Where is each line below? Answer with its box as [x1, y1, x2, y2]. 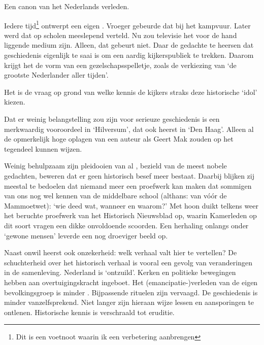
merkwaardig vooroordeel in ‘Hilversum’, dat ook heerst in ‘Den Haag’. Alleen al [4, 123, 254, 134]
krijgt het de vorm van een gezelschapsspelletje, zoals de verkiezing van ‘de [4, 59, 237, 70]
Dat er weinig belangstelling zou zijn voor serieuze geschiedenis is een [4, 114, 220, 124]
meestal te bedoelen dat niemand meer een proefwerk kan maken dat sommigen [4, 180, 252, 191]
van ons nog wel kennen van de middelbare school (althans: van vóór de [4, 190, 227, 201]
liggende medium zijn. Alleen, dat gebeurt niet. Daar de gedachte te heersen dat [4, 40, 254, 50]
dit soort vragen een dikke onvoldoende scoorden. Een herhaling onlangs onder [4, 220, 249, 230]
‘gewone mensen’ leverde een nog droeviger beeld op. [4, 230, 168, 240]
